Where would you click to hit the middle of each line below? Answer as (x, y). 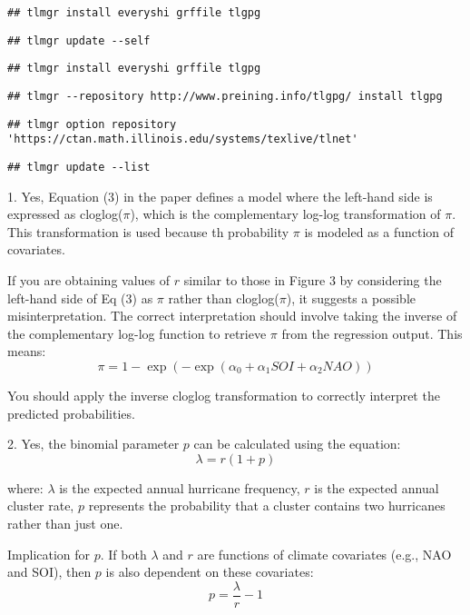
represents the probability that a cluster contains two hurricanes (267, 506)
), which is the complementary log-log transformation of (285, 214)
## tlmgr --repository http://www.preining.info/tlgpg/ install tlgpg (225, 96)
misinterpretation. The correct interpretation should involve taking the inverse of (232, 316)
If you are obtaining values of (89, 279)
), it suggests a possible (351, 298)
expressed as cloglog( (65, 214)
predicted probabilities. (71, 413)
